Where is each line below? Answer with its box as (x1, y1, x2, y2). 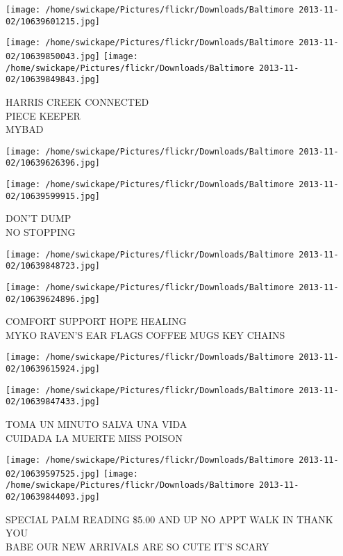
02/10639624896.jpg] (6, 294, 101, 304)
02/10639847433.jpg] (6, 397, 101, 407)
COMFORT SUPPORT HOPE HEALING (6, 314, 187, 328)
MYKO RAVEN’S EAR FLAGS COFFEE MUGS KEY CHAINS (6, 327, 285, 342)
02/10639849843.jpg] (6, 74, 101, 85)
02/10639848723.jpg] (6, 261, 101, 271)
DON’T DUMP (6, 211, 72, 225)
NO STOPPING (6, 224, 76, 239)
